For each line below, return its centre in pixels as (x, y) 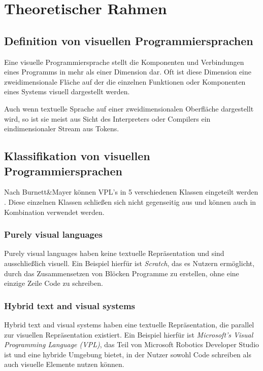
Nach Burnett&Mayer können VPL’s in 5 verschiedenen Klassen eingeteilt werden (131, 192)
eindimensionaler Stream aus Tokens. (62, 128)
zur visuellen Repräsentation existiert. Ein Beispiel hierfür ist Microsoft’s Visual (129, 334)
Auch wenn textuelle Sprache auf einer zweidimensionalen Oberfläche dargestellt (129, 108)
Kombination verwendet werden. (54, 212)
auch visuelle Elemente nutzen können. (64, 364)
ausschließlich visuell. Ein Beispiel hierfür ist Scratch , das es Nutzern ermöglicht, (129, 263)
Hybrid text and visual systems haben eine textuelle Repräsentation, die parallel (129, 324)
